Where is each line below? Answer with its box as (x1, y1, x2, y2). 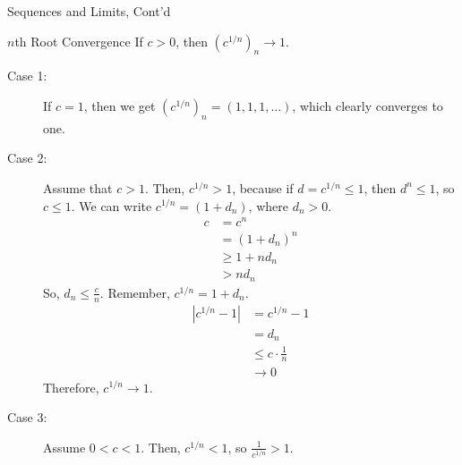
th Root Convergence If (14, 31, 143, 50)
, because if (232, 178, 294, 197)
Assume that (43, 178, 113, 197)
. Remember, (99, 283, 170, 301)
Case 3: (7, 408, 47, 427)
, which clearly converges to (292, 96, 443, 114)
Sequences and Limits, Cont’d (7, 2, 171, 20)
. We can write (71, 196, 152, 215)
